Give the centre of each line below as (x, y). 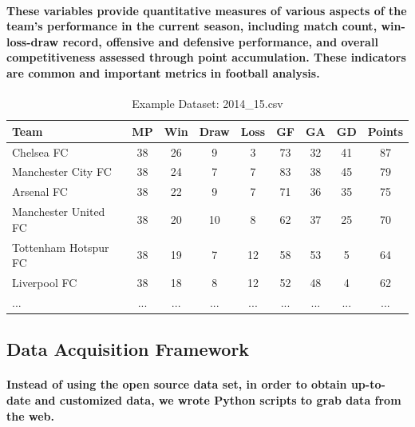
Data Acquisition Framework (128, 349)
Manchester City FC (62, 172)
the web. (30, 415)
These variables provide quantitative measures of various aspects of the (207, 10)
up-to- (368, 384)
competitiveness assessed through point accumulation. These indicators (206, 57)
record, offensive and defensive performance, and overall (220, 41)
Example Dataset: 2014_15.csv (207, 104)
